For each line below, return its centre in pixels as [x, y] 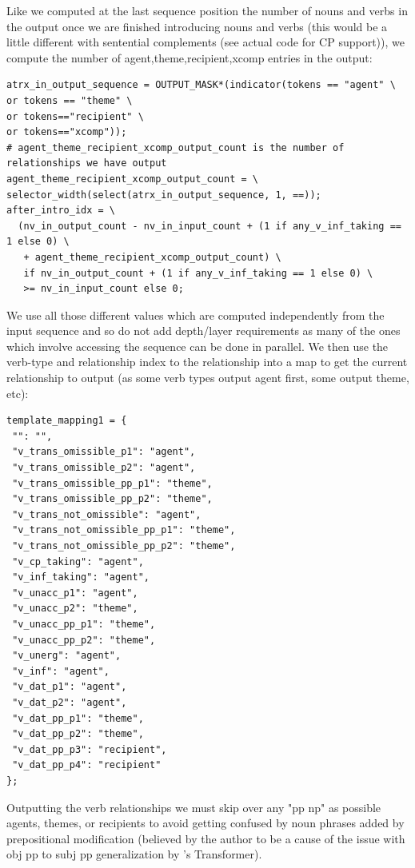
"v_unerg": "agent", [67, 656]
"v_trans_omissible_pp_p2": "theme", [112, 499]
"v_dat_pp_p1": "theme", [78, 718]
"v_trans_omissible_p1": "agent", [104, 452]
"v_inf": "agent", [61, 671]
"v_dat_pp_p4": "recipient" [87, 765]
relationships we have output [87, 163]
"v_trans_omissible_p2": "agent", [104, 468]
